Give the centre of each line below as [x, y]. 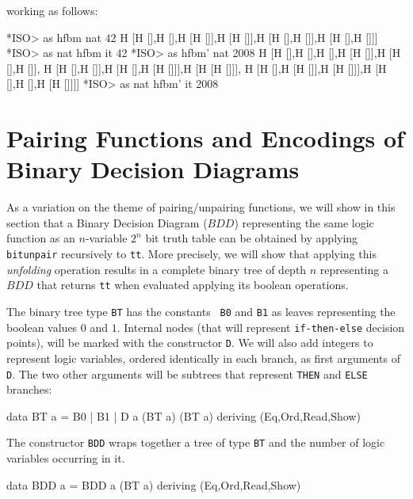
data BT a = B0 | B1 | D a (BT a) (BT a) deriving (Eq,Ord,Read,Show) [184, 415]
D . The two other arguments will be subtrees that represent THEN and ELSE [187, 373]
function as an [41, 238]
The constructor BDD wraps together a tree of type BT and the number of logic [196, 442]
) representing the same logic [304, 222]
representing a [354, 269]
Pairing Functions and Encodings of [205, 138]
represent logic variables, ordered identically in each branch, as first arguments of [203, 358]
